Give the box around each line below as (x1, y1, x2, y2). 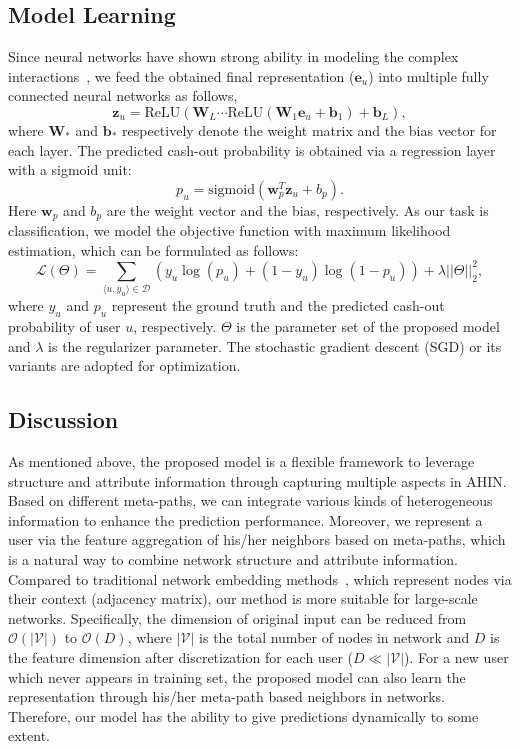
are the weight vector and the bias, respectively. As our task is (106, 199, 489, 220)
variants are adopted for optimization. (8, 355, 241, 376)
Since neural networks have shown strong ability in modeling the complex (8, 46, 459, 67)
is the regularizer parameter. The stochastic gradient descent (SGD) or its (48, 335, 502, 356)
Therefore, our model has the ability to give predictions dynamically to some (8, 705, 479, 726)
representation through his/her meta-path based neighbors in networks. (8, 686, 445, 707)
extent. (8, 725, 50, 746)
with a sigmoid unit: (8, 159, 132, 180)
